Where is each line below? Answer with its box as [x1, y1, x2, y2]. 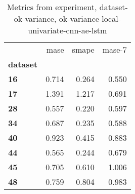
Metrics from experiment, [7, 1, 97, 13]
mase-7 [102, 44, 127, 55]
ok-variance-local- [59, 13, 121, 24]
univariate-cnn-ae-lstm [28, 24, 107, 36]
